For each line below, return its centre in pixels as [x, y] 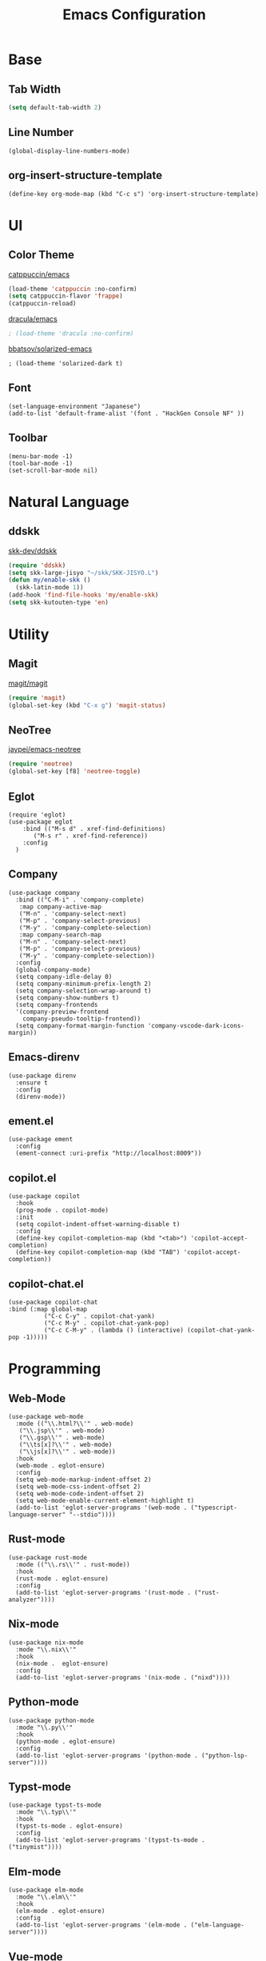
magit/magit [28, 683]
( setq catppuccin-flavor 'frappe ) [66, 296]
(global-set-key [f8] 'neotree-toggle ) [75, 772]
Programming [55, 1369]
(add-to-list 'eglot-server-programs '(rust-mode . [103, 1592]
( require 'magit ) [37, 697]
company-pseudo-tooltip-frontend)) [82, 1018]
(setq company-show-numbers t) [67, 997]
